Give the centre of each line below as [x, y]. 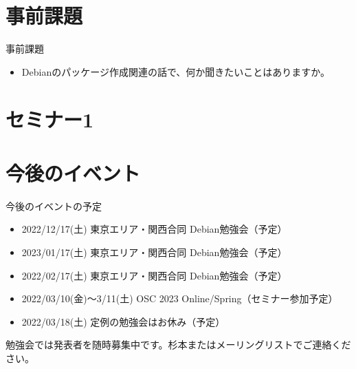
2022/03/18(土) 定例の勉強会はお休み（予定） [123, 321]
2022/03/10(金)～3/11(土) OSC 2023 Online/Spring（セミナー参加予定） [180, 298]
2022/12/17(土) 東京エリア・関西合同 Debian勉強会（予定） [154, 229]
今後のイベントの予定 [54, 205]
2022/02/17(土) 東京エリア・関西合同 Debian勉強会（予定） [154, 275]
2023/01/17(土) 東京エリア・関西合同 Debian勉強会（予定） [154, 252]
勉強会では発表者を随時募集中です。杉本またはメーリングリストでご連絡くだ [178, 345]
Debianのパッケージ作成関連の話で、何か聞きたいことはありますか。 [176, 71]
